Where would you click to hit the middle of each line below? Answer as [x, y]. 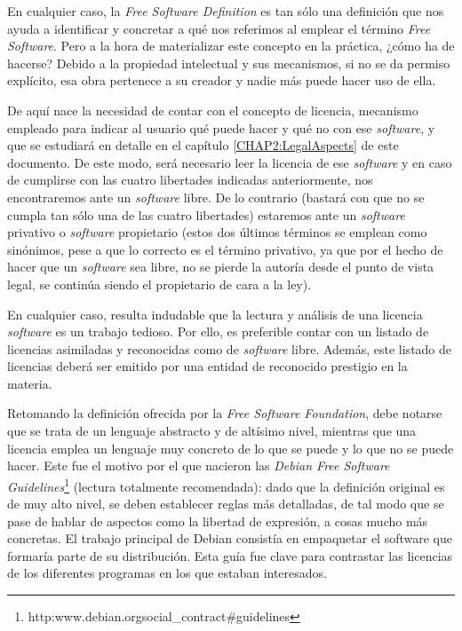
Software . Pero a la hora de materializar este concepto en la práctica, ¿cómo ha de [231, 46]
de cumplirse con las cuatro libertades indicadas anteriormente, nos [190, 180]
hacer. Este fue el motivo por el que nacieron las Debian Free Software [199, 465]
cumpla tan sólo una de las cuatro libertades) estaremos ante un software [206, 214]
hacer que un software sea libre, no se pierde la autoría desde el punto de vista [221, 267]
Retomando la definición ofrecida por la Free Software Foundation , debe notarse [225, 413]
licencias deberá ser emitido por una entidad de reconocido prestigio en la [207, 366]
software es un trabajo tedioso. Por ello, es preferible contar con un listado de [218, 331]
